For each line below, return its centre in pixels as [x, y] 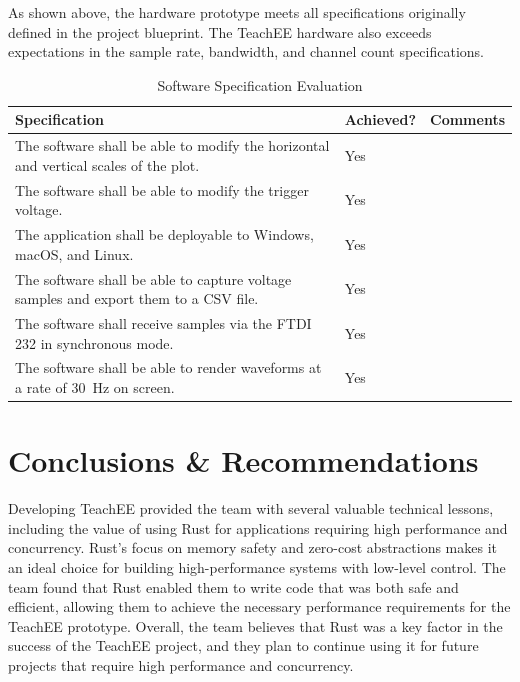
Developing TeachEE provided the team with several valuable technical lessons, [251, 508]
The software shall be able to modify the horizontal [172, 145]
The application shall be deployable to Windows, [164, 234]
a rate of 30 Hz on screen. [95, 387]
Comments [467, 119]
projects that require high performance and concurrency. [181, 664]
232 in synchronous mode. [94, 342]
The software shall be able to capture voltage [153, 278]
